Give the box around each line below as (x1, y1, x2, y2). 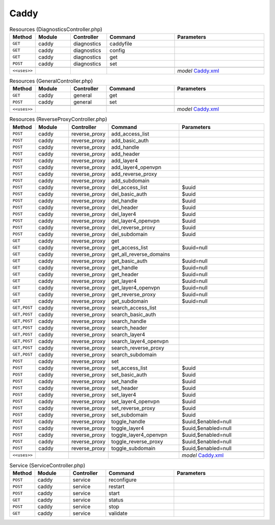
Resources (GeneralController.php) (9, 77, 93, 85)
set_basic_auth (111, 371, 147, 378)
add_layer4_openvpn (111, 164, 161, 171)
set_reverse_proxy (111, 404, 155, 411)
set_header (111, 384, 139, 391)
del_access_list (111, 183, 148, 191)
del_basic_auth (111, 190, 147, 197)
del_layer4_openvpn (111, 217, 160, 224)
